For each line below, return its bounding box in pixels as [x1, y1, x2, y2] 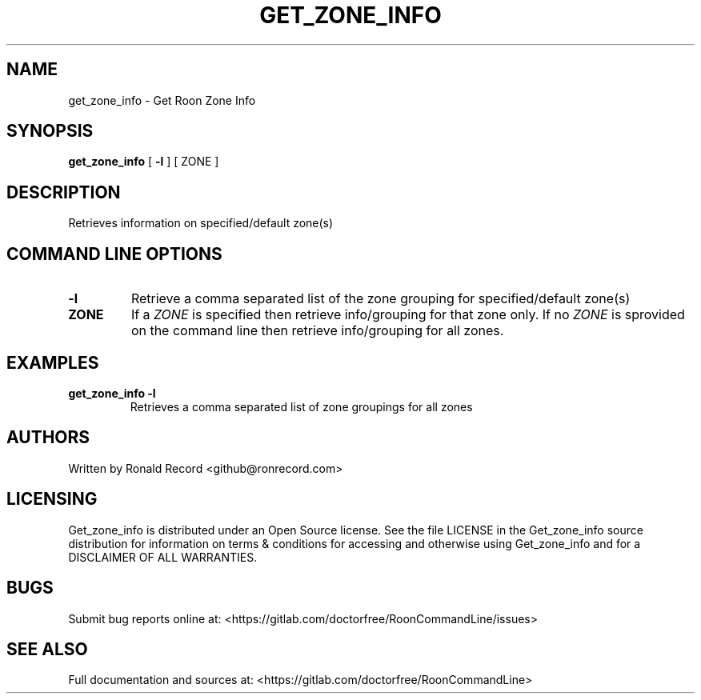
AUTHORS [6, 427, 90, 448]
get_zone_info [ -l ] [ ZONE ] [68, 154, 219, 169]
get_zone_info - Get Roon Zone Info [68, 93, 256, 107]
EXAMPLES [6, 352, 99, 373]
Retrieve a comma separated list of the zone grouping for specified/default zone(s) [130, 290, 631, 307]
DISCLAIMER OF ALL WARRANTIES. [68, 550, 258, 564]
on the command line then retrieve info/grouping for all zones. [130, 322, 504, 339]
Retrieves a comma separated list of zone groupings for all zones [130, 399, 473, 414]
